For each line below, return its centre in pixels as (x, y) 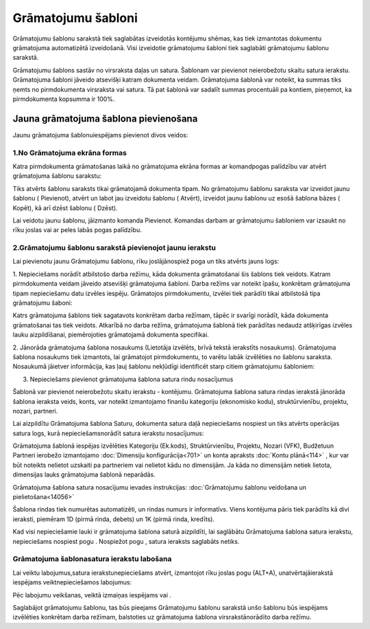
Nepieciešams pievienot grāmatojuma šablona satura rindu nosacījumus (132, 379)
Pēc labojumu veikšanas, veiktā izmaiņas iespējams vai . (92, 595)
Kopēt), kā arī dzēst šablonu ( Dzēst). (65, 208)
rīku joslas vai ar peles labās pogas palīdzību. (77, 230)
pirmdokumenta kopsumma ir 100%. (64, 99)
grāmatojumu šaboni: (42, 303)
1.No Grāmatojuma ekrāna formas (70, 152)
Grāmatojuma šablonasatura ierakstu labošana (92, 559)
